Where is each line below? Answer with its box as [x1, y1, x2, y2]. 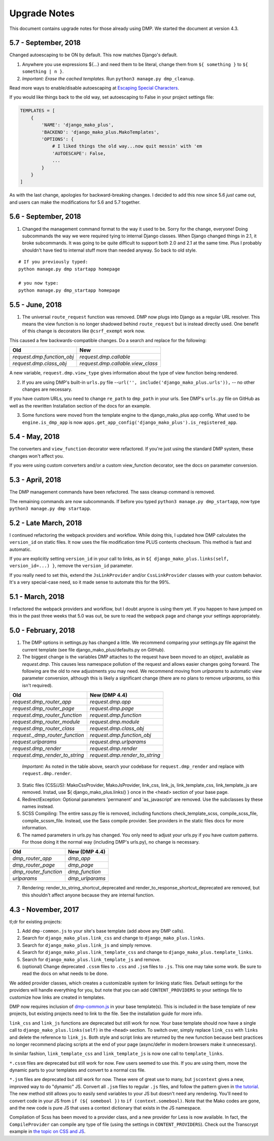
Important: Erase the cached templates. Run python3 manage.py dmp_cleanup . [22, 75, 195, 81]
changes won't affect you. [9, 453, 64, 459]
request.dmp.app [89, 698, 131, 705]
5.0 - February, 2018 [9, 626, 76, 635]
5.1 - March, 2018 [9, 592, 65, 601]
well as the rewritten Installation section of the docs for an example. [9, 403, 151, 409]
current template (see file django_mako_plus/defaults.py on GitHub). [22, 646, 165, 653]
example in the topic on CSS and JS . [9, 1128, 86, 1134]
